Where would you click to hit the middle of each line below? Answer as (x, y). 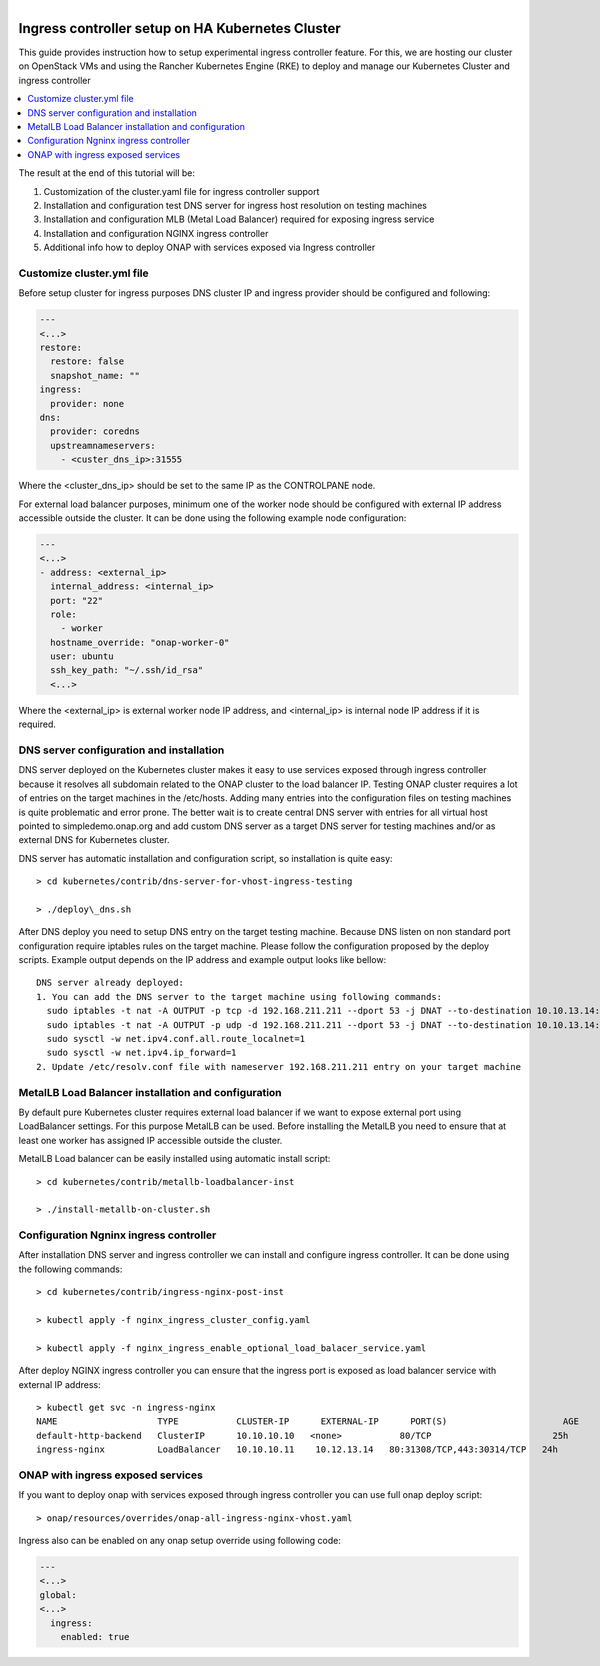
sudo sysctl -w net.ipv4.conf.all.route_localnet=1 (175, 1039)
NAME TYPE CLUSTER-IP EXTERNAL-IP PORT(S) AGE (308, 1421)
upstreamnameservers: (103, 445)
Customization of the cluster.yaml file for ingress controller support (181, 191)
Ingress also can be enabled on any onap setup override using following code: (180, 1541)
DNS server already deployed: (110, 983)
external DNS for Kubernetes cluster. (94, 840)
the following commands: (70, 1269)
